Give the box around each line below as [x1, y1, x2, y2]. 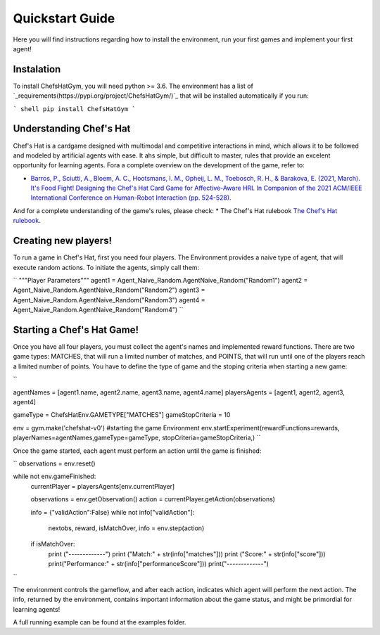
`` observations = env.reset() [13, 459, 96, 468]
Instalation [13, 63, 61, 75]
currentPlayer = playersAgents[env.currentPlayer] [30, 482, 175, 490]
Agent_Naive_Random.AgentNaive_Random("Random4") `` [13, 306, 184, 314]
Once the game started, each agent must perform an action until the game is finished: [13, 447, 262, 455]
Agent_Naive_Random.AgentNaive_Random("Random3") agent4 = [13, 295, 205, 304]
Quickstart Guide [13, 11, 115, 26]
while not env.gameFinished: [13, 472, 96, 481]
